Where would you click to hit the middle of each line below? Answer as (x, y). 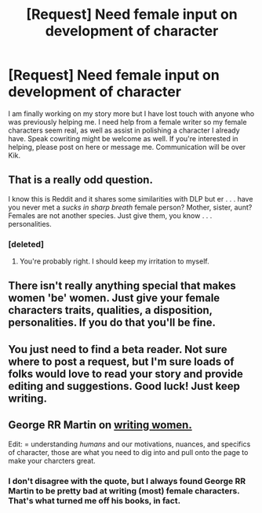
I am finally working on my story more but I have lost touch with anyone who (131, 113)
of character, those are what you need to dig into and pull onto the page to (128, 452)
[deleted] (26, 244)
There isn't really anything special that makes (122, 286)
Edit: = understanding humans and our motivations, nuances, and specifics (129, 444)
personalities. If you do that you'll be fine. (112, 323)
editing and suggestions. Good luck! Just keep (124, 386)
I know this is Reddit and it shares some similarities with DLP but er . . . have (131, 198)
